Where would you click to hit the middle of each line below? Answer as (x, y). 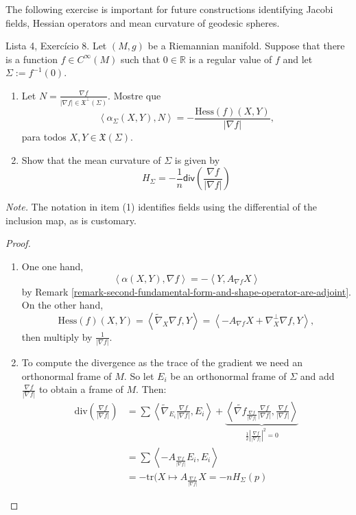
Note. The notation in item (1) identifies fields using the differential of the (162, 207)
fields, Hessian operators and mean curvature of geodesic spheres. (143, 22)
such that (140, 59)
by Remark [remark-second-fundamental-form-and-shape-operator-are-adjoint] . (186, 291)
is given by (197, 159)
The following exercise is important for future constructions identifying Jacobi (169, 9)
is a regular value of (230, 59)
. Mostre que (134, 95)
